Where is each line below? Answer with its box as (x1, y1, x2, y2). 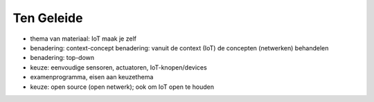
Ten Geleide (12, 10, 83, 25)
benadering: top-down (30, 54, 95, 62)
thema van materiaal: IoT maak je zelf (30, 34, 136, 43)
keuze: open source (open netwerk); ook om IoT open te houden (30, 83, 215, 91)
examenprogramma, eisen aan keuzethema (30, 73, 154, 81)
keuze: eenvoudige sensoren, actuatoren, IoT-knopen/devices (30, 63, 207, 72)
